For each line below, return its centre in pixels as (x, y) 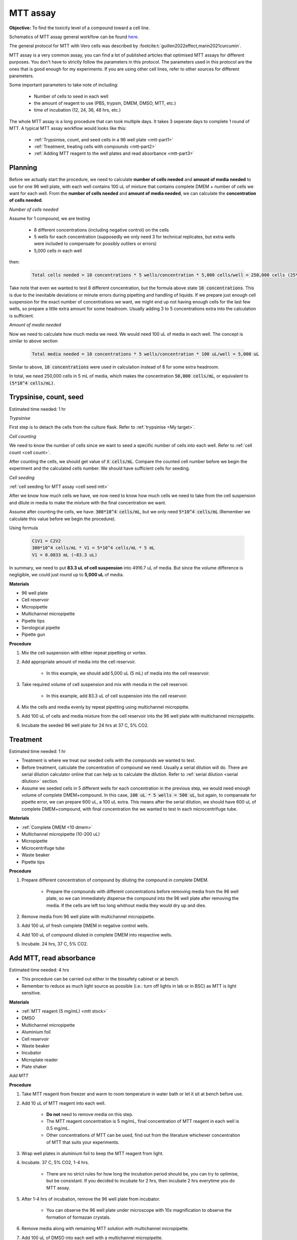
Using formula (24, 528)
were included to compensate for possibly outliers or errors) (95, 244)
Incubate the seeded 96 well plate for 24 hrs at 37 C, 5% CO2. (85, 725)
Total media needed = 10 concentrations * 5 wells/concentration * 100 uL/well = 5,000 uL (146, 354)
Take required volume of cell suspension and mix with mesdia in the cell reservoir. (105, 684)
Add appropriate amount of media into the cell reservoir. (79, 662)
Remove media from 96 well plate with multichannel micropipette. (88, 916)
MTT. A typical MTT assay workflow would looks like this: (68, 128)
